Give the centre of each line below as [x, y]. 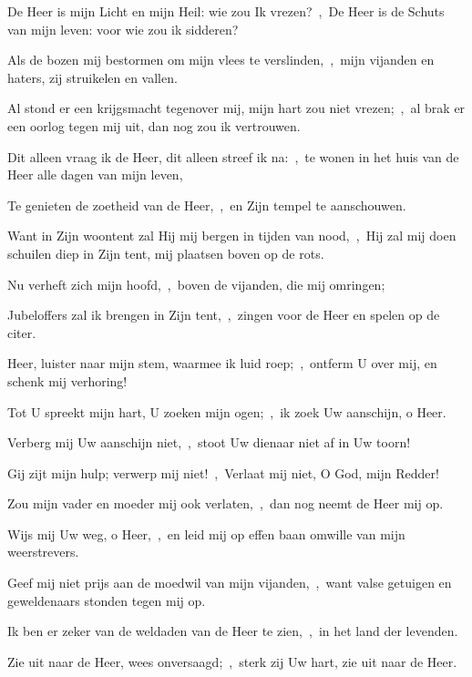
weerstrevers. [43, 552]
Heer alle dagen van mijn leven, [95, 174]
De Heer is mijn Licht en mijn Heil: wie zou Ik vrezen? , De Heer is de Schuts [226, 11]
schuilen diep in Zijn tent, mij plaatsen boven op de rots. [166, 253]
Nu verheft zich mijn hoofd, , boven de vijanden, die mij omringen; [196, 284]
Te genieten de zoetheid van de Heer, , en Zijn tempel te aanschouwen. [207, 205]
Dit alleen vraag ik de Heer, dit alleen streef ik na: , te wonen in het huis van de [233, 156]
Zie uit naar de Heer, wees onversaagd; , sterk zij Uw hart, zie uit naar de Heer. [232, 661]
